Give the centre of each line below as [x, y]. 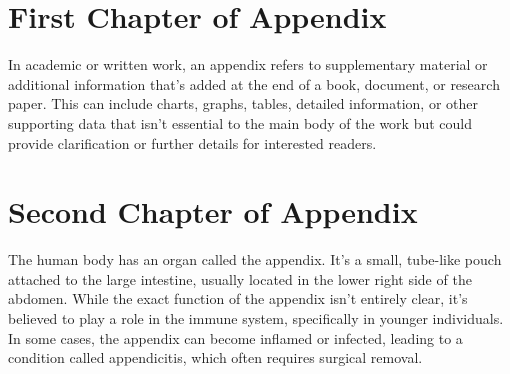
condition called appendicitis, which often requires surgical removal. [215, 357]
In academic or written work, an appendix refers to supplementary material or [248, 64]
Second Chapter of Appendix [213, 211]
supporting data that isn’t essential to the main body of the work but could [240, 122]
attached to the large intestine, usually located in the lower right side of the [240, 278]
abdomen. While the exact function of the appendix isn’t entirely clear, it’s [238, 298]
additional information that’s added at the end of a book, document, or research [254, 83]
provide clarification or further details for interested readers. [192, 142]
